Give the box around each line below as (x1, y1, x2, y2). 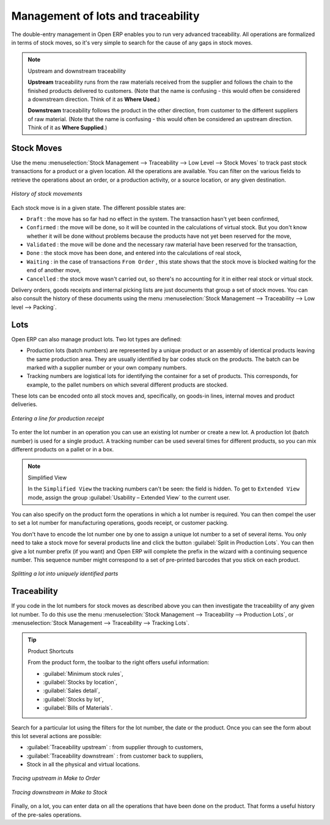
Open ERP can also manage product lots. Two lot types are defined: (11, 335, 182, 342)
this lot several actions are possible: (11, 732, 102, 739)
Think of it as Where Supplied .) (28, 124, 108, 131)
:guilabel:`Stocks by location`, (43, 678, 118, 686)
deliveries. (11, 401, 38, 408)
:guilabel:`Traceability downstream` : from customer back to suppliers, (26, 752, 204, 760)
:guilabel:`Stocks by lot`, (43, 695, 104, 703)
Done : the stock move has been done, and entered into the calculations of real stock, (26, 250, 242, 257)
